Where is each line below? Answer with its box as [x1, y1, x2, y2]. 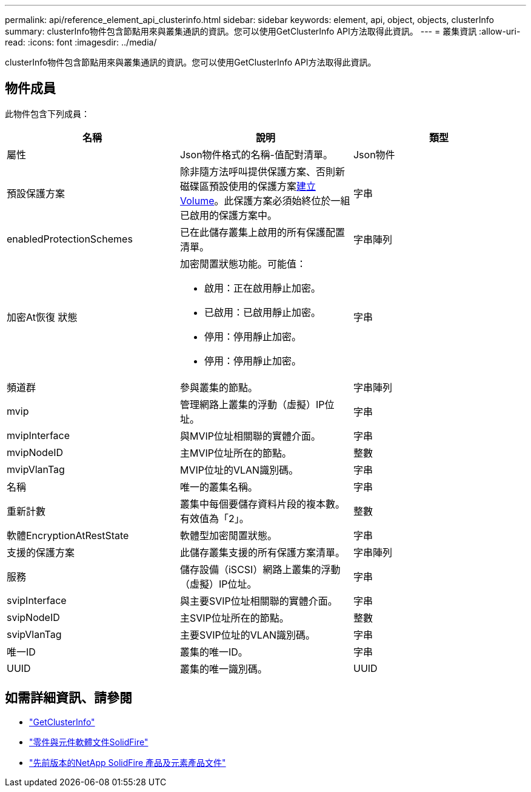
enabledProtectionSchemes [7, 232, 133, 245]
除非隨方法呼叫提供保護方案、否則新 [179, 165, 345, 178]
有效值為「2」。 [179, 512, 249, 525]
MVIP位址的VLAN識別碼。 [179, 463, 299, 476]
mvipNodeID [7, 446, 64, 458]
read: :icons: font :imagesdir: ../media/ [5, 37, 157, 47]
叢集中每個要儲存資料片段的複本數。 [179, 497, 345, 510]
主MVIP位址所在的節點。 [179, 446, 292, 459]
